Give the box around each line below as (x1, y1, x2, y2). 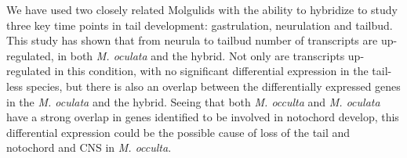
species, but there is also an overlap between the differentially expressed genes (26, 77, 401, 94)
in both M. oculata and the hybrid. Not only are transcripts (57, 47, 345, 63)
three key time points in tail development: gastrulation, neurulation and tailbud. (6, 16, 393, 33)
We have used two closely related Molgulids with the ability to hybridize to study (6, 2, 398, 17)
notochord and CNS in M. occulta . (6, 139, 172, 156)
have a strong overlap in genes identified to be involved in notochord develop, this (6, 109, 399, 125)
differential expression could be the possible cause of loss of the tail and (6, 124, 351, 140)
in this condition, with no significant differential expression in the (54, 63, 369, 79)
